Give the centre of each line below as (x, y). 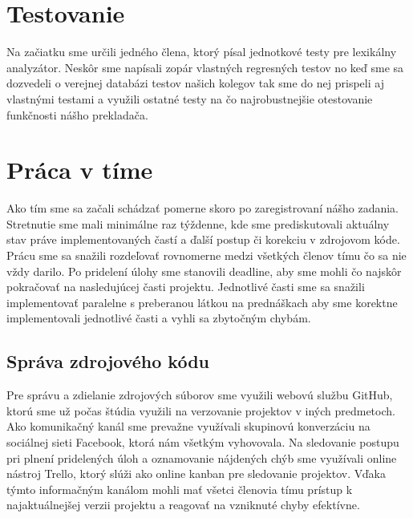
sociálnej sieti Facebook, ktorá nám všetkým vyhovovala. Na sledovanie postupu (203, 441)
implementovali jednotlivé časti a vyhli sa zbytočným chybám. (159, 318)
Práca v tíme (80, 170)
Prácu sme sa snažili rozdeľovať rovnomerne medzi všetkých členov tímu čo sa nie (206, 255)
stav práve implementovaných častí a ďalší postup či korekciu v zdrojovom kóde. (203, 239)
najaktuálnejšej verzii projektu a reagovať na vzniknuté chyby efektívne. (183, 505)
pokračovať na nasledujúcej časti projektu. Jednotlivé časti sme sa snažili (186, 287)
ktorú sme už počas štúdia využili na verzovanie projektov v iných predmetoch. (201, 410)
